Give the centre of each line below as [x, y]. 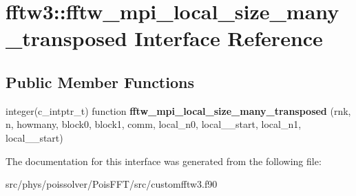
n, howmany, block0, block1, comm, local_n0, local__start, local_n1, [154, 124]
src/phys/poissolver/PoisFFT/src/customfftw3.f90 [112, 184]
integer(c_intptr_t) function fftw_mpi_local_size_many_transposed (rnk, [178, 110]
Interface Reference [229, 38]
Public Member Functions [100, 81]
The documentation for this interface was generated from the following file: [164, 161]
